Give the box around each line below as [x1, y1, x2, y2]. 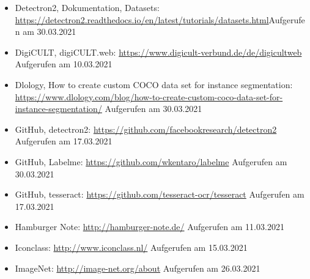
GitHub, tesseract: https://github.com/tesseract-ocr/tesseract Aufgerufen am [15, 188, 304, 201]
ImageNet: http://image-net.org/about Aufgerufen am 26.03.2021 [15, 261, 260, 274]
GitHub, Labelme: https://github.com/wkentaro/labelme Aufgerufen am [15, 155, 287, 168]
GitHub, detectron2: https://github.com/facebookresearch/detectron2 [15, 122, 277, 135]
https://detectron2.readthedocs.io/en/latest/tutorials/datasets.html [15, 13, 269, 26]
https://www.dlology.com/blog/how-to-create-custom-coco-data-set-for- [15, 90, 283, 103]
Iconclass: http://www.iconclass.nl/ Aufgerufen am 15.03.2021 [15, 240, 248, 253]
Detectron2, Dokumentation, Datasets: [15, 1, 160, 13]
